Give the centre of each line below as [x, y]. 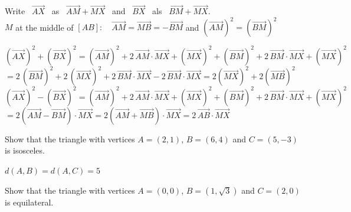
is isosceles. [25, 150]
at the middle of [45, 27]
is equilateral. [29, 202]
